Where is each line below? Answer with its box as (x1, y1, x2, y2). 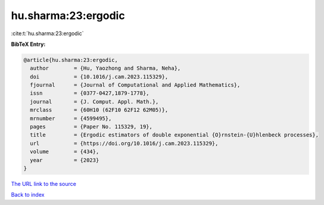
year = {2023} (30, 157, 99, 163)
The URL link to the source (11, 180, 77, 187)
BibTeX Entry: (11, 41, 46, 48)
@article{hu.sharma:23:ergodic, (23, 57, 119, 63)
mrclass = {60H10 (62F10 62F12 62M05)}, (30, 107, 169, 113)
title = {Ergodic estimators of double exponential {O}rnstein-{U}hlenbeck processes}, (30, 132, 319, 138)
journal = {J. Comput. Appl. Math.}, (30, 98, 159, 105)
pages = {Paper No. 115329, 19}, (30, 123, 153, 131)
